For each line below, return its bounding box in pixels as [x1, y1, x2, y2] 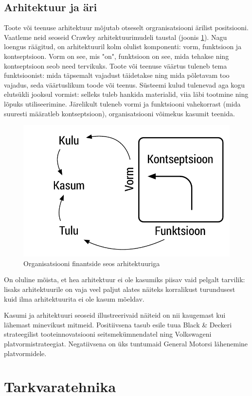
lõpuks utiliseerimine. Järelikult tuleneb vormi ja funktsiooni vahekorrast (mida [4, 98, 241, 108]
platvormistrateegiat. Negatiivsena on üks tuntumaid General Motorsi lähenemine [4, 338, 248, 348]
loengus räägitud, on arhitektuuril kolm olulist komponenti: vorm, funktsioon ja [4, 41, 242, 52]
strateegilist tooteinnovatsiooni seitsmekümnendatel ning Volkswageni [4, 329, 212, 339]
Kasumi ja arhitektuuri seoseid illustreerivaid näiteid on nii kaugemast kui [4, 310, 226, 320]
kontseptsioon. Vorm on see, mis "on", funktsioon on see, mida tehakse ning [4, 51, 229, 61]
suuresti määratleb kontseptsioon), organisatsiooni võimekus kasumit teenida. [4, 108, 235, 118]
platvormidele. [4, 348, 47, 358]
